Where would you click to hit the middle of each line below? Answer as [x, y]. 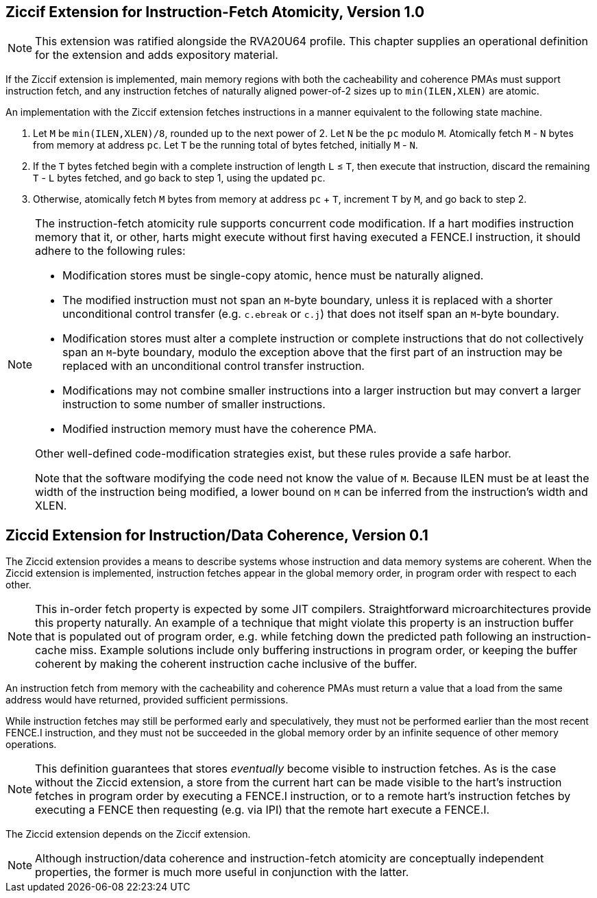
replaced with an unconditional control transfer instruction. [214, 366]
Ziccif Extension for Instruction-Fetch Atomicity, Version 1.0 [215, 12]
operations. [31, 745]
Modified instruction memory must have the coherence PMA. [220, 429]
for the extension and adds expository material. [157, 55]
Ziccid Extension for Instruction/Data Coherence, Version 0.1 [217, 535]
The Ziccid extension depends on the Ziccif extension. [128, 834]
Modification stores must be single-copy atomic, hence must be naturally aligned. [273, 276]
